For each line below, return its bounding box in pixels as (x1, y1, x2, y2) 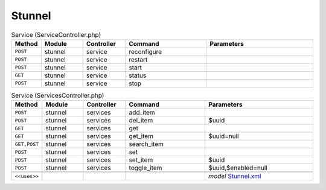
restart (129, 55, 148, 63)
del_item (129, 116, 153, 125)
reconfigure (129, 47, 162, 55)
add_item (129, 109, 155, 117)
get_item (129, 132, 154, 141)
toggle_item (129, 163, 162, 172)
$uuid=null (208, 132, 239, 141)
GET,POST (14, 141, 39, 147)
